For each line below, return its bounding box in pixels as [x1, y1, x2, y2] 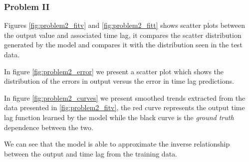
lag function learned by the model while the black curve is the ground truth [4, 112, 234, 122]
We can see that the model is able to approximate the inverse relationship [4, 139, 230, 149]
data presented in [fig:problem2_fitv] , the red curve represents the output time [4, 102, 245, 113]
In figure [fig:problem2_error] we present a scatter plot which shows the [4, 66, 224, 76]
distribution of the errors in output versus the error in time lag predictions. [4, 76, 234, 86]
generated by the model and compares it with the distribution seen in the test [4, 39, 243, 50]
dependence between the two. [4, 122, 93, 132]
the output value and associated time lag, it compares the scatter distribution [4, 29, 242, 40]
